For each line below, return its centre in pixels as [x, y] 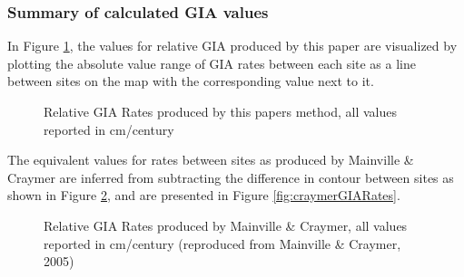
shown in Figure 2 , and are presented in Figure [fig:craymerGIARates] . [204, 195]
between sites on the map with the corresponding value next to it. [191, 81]
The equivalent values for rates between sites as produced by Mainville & [211, 160]
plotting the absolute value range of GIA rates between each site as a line [212, 63]
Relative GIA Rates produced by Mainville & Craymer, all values [226, 225]
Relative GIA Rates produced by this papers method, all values [220, 111]
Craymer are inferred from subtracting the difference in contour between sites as [231, 177]
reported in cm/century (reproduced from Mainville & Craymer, [222, 243]
